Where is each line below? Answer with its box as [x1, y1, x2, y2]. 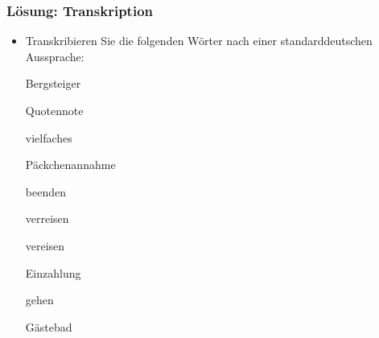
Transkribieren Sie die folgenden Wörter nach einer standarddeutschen [25, 32, 373, 49]
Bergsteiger [25, 75, 81, 92]
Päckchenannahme [25, 156, 116, 173]
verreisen [25, 210, 69, 227]
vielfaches [25, 129, 72, 146]
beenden [25, 183, 66, 200]
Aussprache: [25, 47, 84, 64]
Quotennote [25, 102, 84, 118]
